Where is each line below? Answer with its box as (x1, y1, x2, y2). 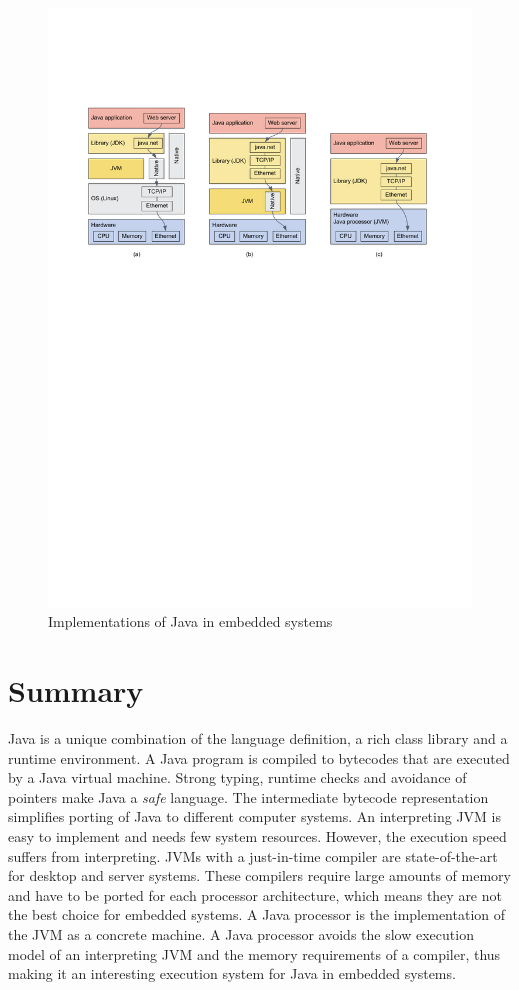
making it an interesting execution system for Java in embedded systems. (8, 963, 456, 984)
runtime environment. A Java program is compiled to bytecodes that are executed (8, 747, 510, 768)
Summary (8, 670, 144, 711)
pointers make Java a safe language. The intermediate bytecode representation (8, 786, 489, 807)
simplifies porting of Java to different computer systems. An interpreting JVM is (8, 806, 501, 827)
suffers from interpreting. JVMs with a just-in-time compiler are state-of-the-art (8, 845, 498, 866)
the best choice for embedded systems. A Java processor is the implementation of (8, 904, 505, 925)
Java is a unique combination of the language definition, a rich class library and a (8, 728, 508, 748)
